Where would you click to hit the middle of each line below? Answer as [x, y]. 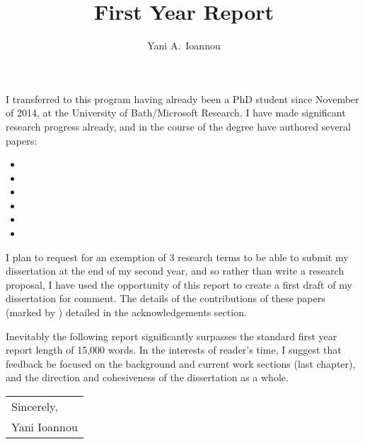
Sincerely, [35, 406]
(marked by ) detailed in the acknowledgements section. [126, 312]
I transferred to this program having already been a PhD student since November [182, 98]
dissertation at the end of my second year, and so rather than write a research [175, 271]
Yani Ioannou [45, 427]
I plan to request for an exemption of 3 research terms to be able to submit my [177, 257]
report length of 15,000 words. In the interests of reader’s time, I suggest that [174, 350]
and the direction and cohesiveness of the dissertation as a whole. [147, 377]
